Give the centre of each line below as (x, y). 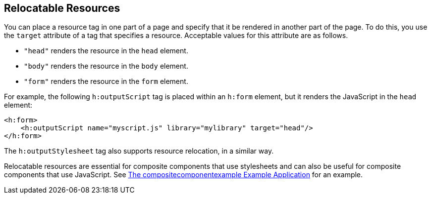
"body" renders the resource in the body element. (106, 66)
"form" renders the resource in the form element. (106, 81)
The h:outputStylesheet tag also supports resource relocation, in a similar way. (139, 151)
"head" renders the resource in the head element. (106, 51)
